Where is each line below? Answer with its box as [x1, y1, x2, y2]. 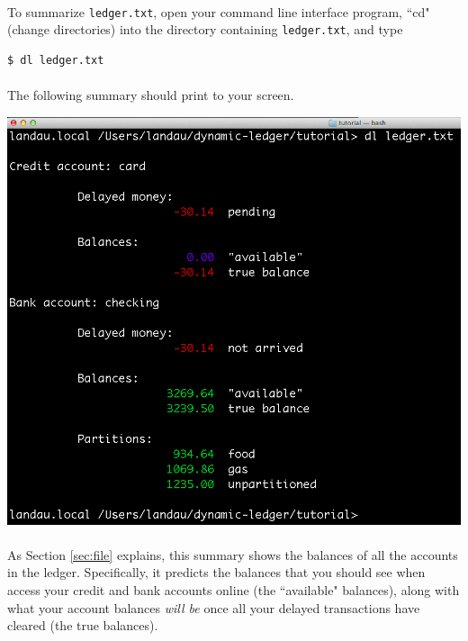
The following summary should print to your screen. [7, 86, 294, 104]
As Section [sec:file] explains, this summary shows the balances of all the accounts [7, 545, 458, 564]
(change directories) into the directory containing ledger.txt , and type [7, 20, 403, 39]
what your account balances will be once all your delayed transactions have [7, 598, 420, 617]
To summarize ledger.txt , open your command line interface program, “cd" [7, 2, 430, 21]
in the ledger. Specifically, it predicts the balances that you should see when [7, 563, 426, 582]
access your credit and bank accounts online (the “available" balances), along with [7, 581, 460, 600]
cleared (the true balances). [7, 616, 158, 635]
